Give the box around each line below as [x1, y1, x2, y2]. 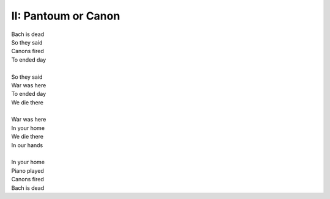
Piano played [11, 167, 44, 174]
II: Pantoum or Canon [11, 9, 120, 23]
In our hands [11, 141, 43, 149]
